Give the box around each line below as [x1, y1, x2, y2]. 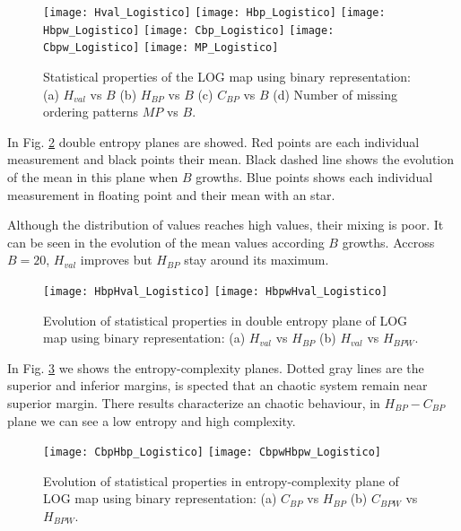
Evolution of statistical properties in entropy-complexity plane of [43, 471, 399, 490]
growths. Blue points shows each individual [196, 167, 433, 186]
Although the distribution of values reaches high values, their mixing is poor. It [7, 215, 444, 234]
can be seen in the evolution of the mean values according [7, 232, 325, 251]
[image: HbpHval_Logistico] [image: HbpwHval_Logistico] [43, 284, 388, 298]
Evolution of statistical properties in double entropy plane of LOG [43, 310, 408, 329]
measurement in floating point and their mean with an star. [7, 185, 335, 204]
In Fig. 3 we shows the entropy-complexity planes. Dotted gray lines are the [7, 358, 424, 377]
